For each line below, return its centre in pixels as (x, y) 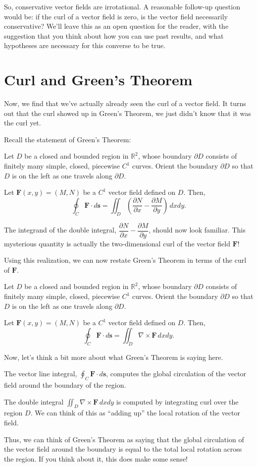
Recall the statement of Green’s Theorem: (68, 139)
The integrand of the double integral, (60, 230)
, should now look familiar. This (197, 230)
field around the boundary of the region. (65, 385)
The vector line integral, (41, 374)
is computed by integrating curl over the (177, 401)
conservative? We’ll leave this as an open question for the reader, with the (116, 26)
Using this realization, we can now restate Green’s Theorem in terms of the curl (125, 260)
